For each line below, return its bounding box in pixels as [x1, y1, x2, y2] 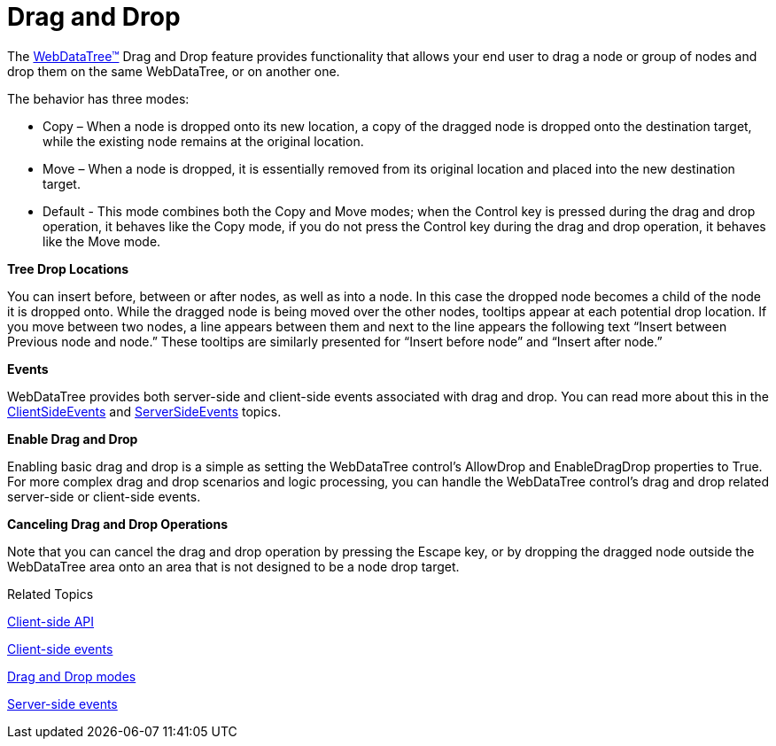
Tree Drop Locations [7, 260, 129, 276]
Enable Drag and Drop [7, 431, 138, 447]
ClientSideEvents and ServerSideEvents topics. [7, 403, 282, 419]
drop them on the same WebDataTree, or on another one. [7, 63, 340, 79]
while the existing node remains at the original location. [43, 133, 364, 149]
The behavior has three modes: [7, 90, 190, 106]
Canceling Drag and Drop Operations [7, 516, 228, 532]
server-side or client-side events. [7, 488, 201, 504]
